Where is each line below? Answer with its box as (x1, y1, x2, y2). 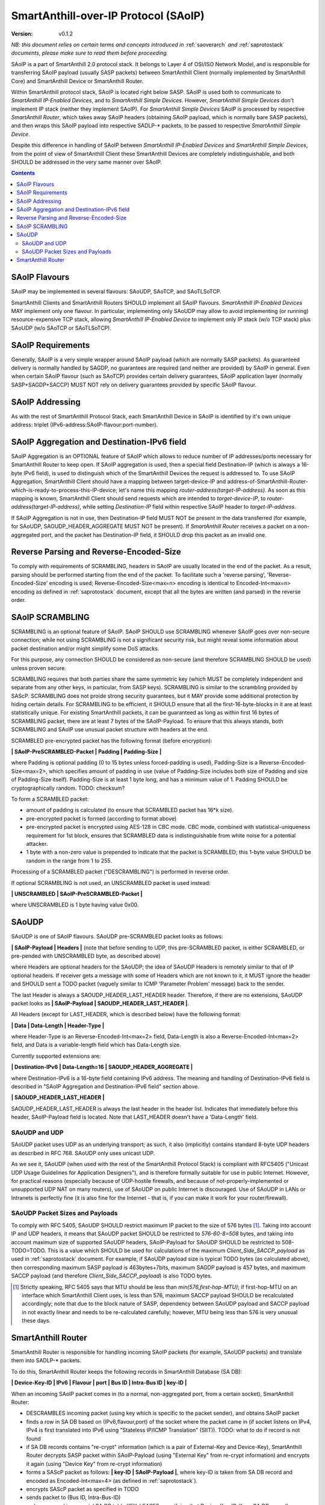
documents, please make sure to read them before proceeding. (11, 49, 169, 57)
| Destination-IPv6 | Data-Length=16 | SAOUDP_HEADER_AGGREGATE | (11, 1063, 193, 1071)
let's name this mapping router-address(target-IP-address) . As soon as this (118, 486, 306, 494)
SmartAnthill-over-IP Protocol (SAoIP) (11, 9, 205, 22)
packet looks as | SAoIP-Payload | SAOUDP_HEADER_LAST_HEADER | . (11, 999, 190, 1007)
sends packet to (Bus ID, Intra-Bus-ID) (26, 1494, 121, 1501)
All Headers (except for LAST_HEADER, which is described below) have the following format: (11, 1011, 241, 1018)
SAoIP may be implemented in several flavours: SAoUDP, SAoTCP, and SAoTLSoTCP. (11, 288, 222, 295)
